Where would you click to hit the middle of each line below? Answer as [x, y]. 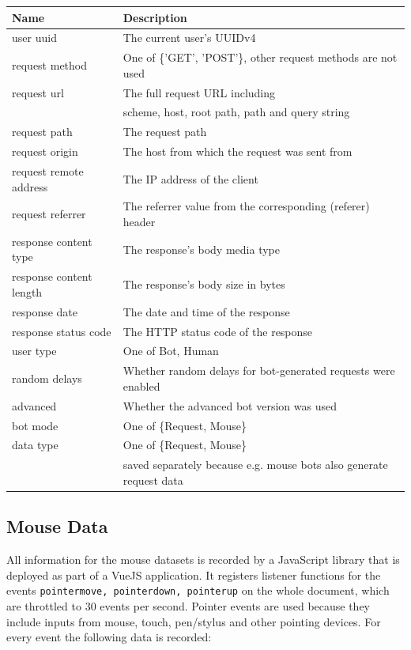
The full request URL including [199, 92]
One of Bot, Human [171, 351]
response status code [62, 331]
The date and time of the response [206, 311]
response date [45, 311]
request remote [48, 171]
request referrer [49, 214]
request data [153, 480]
